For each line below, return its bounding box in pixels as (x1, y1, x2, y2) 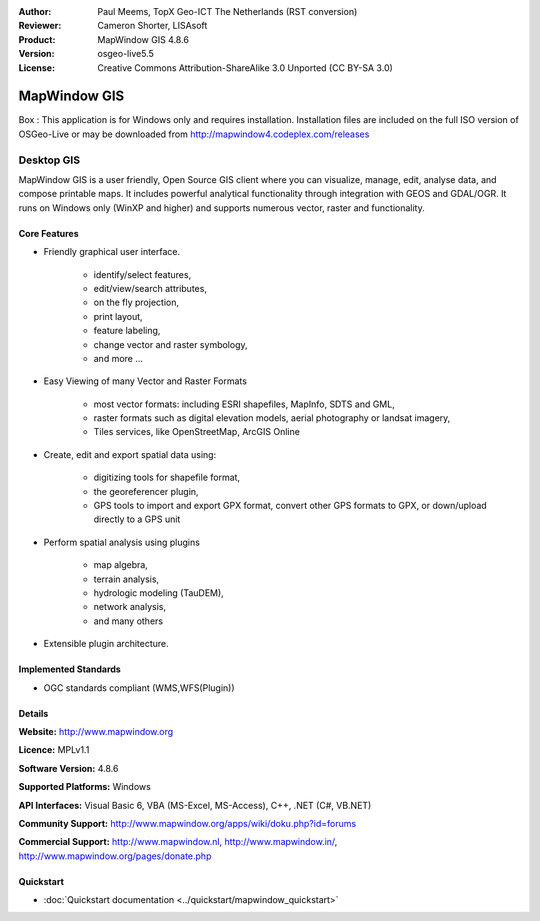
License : (18, 61, 55, 74)
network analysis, (93, 601, 167, 613)
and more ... (93, 352, 144, 364)
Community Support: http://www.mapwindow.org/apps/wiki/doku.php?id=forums (18, 817, 357, 829)
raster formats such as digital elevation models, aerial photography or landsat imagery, (93, 412, 451, 424)
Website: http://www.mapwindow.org (18, 725, 174, 737)
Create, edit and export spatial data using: (43, 448, 217, 460)
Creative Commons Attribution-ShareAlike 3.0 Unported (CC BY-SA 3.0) (97, 61, 394, 74)
